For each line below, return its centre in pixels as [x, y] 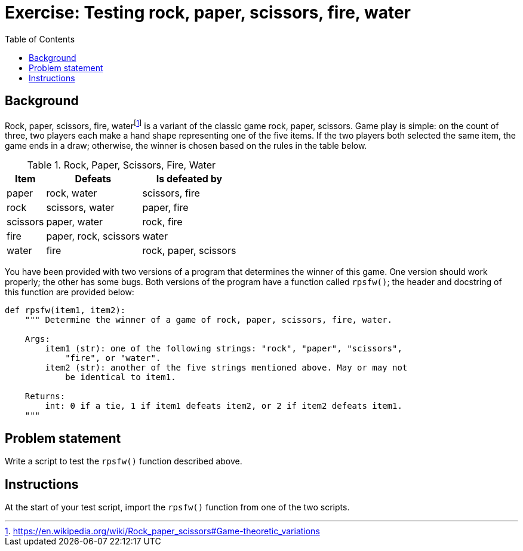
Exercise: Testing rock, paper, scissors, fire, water [208, 13]
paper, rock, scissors [93, 236]
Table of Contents [40, 39]
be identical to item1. [121, 377]
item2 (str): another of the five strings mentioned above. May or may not [226, 368]
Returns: [45, 397]
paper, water [75, 222]
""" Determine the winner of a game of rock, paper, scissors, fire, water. [209, 320]
